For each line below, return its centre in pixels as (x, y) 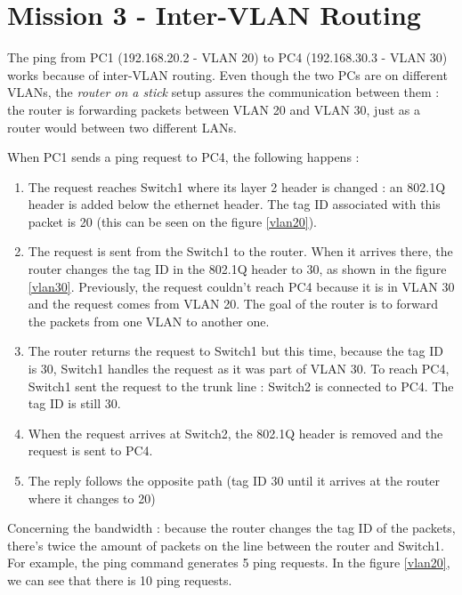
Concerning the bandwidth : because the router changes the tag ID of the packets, (231, 528)
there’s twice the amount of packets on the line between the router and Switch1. (226, 545)
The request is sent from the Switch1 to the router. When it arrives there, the (240, 251)
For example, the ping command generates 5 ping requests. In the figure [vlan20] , (229, 563)
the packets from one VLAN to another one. (149, 321)
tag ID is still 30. (74, 403)
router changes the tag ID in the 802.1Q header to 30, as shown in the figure (237, 269)
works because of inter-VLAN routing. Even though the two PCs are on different (227, 74)
